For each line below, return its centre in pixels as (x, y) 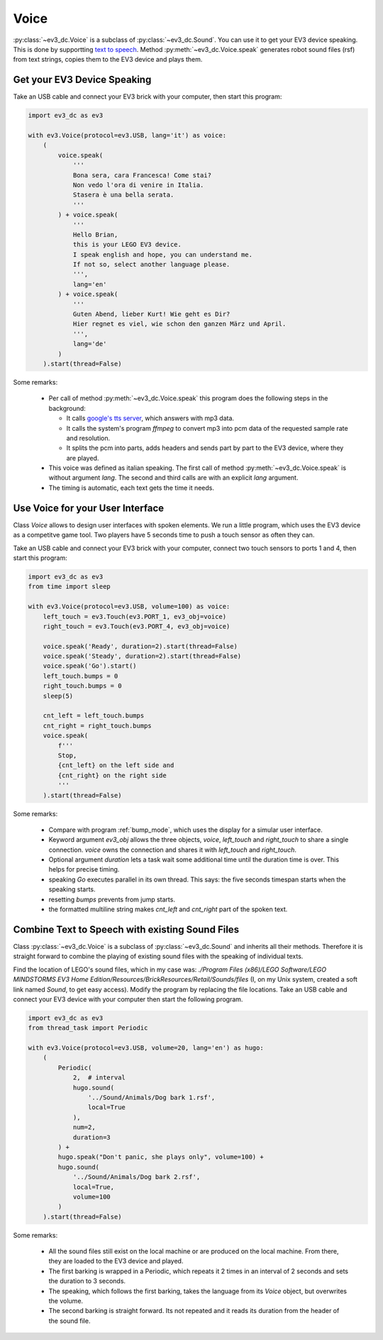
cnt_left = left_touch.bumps (94, 716)
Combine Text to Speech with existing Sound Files (126, 929)
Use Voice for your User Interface (89, 508)
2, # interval (99, 1078)
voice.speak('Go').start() (90, 666)
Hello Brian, (95, 235)
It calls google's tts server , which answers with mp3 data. (150, 418)
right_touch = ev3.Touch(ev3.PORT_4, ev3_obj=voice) (137, 626)
